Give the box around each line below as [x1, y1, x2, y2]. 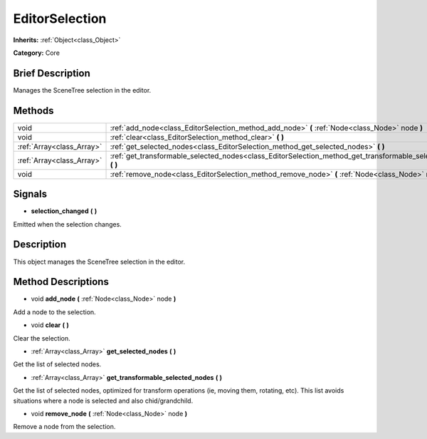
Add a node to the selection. [13, 307, 96, 316]
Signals [13, 188, 48, 200]
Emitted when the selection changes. [13, 219, 122, 228]
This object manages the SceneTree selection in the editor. [13, 257, 186, 266]
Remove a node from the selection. [13, 423, 116, 431]
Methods [13, 104, 54, 117]
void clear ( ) [31, 321, 69, 329]
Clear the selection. [13, 334, 70, 342]
